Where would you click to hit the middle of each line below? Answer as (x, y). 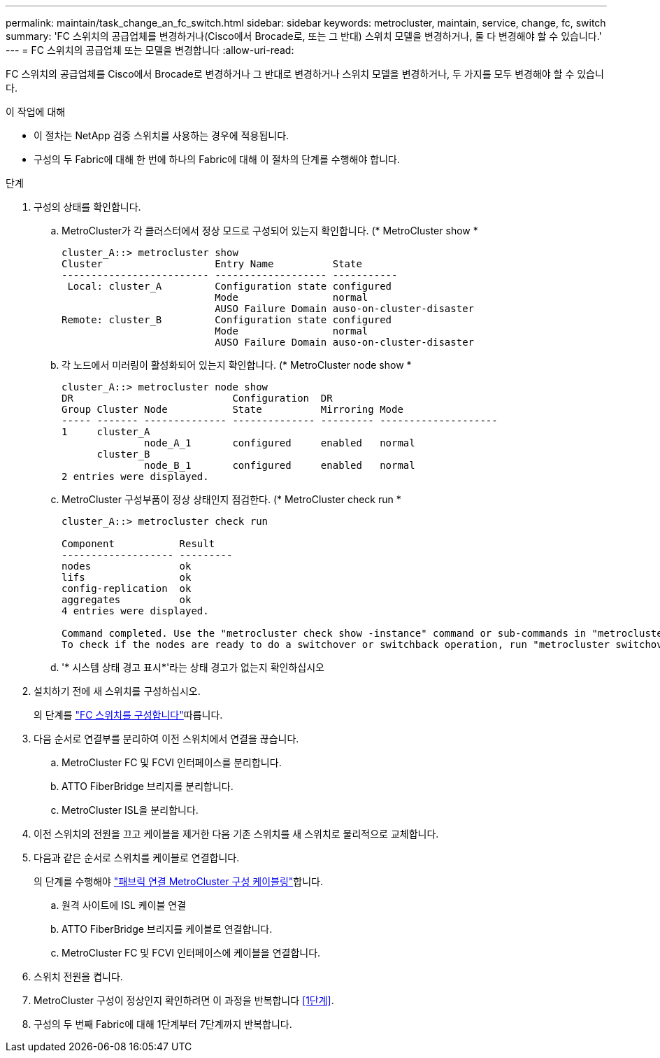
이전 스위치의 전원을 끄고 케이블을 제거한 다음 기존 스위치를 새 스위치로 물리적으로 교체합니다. (236, 834)
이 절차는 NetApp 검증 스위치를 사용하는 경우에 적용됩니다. (162, 135)
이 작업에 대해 (36, 112)
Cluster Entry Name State (212, 264)
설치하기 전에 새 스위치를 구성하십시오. (117, 691)
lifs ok (127, 577)
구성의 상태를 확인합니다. (87, 207)
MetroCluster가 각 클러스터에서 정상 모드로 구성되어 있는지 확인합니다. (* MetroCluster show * (270, 231)
